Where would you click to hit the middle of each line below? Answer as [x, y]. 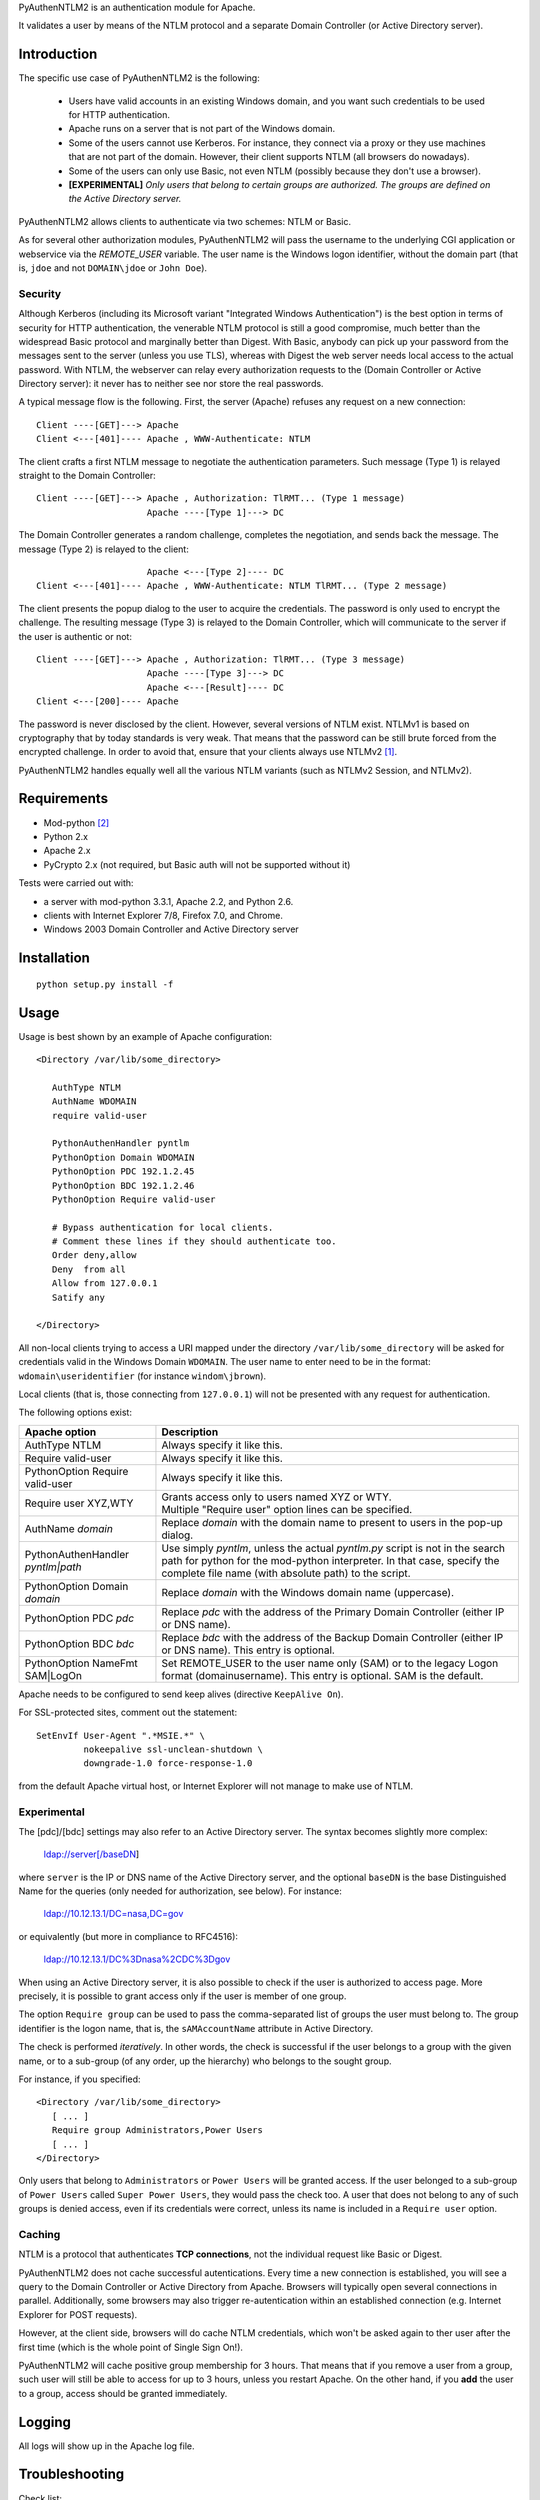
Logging [45, 2421]
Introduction [58, 54]
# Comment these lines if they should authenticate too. [194, 1241]
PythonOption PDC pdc [79, 1618]
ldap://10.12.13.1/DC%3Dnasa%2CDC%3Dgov [137, 1959]
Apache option [60, 1432]
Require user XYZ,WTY [79, 1503]
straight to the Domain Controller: [87, 476]
